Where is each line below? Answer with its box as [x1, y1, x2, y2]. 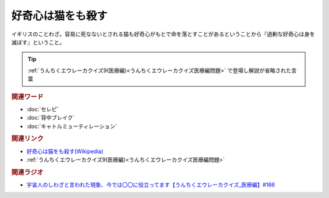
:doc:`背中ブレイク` [26, 114, 75, 121]
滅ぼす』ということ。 [11, 38, 65, 46]
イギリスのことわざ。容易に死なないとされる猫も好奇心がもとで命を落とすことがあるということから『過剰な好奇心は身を [11, 30, 315, 38]
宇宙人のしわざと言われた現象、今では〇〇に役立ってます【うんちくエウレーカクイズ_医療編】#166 [26, 181, 275, 188]
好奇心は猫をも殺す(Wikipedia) [26, 148, 104, 155]
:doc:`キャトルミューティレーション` [26, 122, 117, 130]
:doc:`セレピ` [26, 105, 59, 112]
